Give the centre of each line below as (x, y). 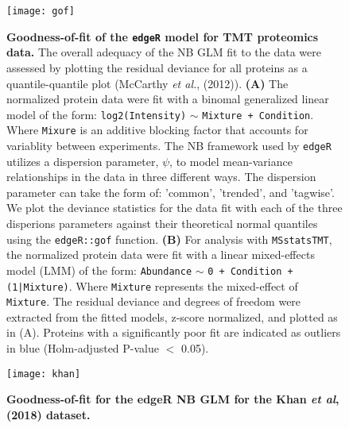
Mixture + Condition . (258, 114)
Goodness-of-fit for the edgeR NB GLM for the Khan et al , (173, 399)
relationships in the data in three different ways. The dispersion (161, 177)
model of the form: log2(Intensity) (97, 114)
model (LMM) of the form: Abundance (99, 270)
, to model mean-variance (231, 161)
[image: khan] (44, 374)
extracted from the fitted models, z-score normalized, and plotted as (172, 316)
